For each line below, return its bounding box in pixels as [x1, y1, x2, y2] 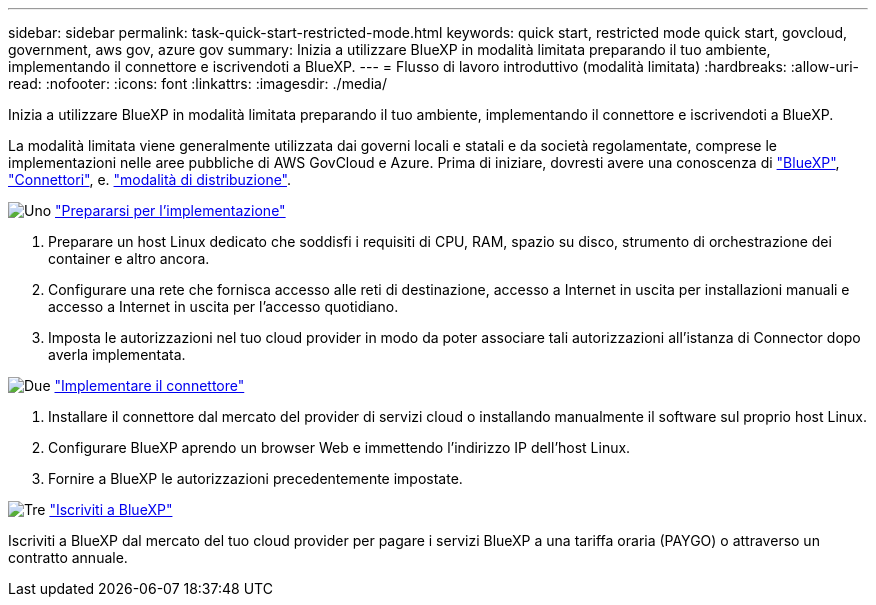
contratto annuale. [8, 549, 128, 566]
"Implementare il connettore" [54, 377, 245, 394]
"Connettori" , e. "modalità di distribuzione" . [8, 171, 292, 188]
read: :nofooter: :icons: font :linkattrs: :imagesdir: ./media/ [8, 75, 387, 92]
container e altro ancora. [48, 250, 210, 267]
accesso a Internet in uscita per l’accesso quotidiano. [48, 298, 399, 315]
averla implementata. [48, 346, 186, 363]
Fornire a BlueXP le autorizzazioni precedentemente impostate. [48, 470, 463, 487]
